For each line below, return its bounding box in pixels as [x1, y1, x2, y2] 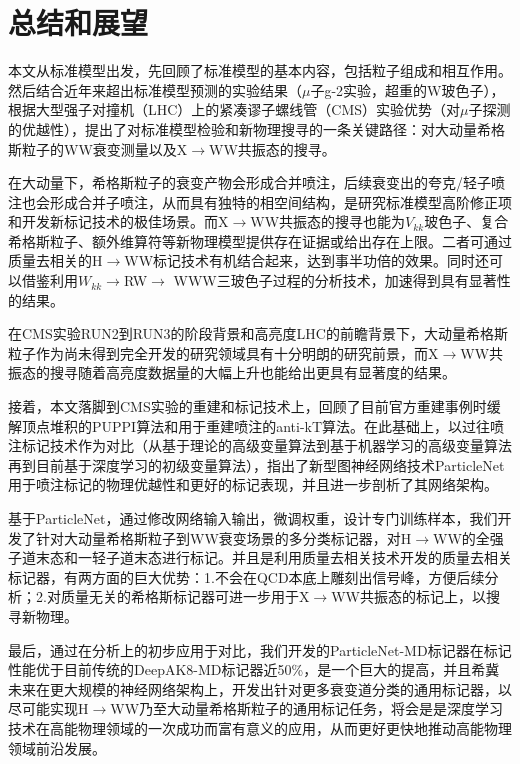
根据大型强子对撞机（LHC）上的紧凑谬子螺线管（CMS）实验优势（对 [8, 99, 461, 120]
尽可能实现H [8, 698, 89, 719]
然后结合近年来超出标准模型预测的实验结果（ [8, 79, 302, 100]
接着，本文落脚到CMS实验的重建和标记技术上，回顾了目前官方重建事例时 [8, 396, 487, 417]
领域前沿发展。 [8, 737, 106, 758]
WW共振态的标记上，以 [331, 586, 486, 607]
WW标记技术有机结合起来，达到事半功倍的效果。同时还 [124, 250, 490, 271]
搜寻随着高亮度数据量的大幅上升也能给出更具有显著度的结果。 [49, 362, 456, 383]
